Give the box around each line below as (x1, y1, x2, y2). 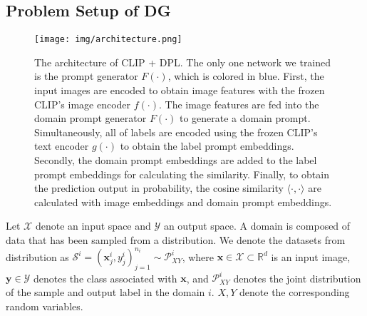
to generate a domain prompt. (179, 111, 311, 126)
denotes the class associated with (33, 270, 177, 285)
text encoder (34, 138, 89, 153)
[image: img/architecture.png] (34, 34, 182, 45)
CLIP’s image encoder (34, 96, 131, 111)
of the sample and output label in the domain (6, 284, 205, 299)
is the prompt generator (34, 68, 138, 83)
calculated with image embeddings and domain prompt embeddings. (34, 194, 332, 209)
